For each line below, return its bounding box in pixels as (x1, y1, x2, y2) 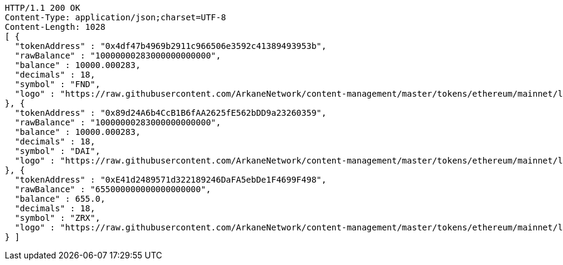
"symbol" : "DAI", (14, 146, 101, 156)
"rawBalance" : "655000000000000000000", (14, 184, 211, 194)
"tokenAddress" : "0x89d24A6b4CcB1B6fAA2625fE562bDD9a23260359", (14, 108, 327, 118)
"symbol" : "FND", (14, 79, 101, 89)
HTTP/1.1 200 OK (5, 3, 81, 13)
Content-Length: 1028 (5, 22, 106, 32)
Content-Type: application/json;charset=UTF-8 (5, 13, 226, 22)
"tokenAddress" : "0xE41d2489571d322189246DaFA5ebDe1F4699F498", (14, 175, 327, 184)
